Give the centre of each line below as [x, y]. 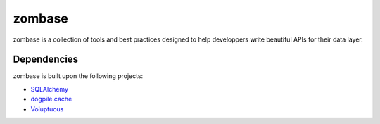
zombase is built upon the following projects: [78, 76]
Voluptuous [47, 108]
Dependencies [46, 60]
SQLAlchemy [50, 89]
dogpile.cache [51, 99]
